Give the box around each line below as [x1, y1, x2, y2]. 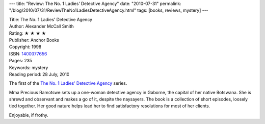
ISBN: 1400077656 [9, 50, 47, 56]
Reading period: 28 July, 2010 [9, 71, 70, 77]
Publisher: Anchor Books [9, 37, 59, 43]
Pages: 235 [9, 58, 32, 64]
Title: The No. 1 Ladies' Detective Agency [9, 16, 93, 22]
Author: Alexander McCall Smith [9, 24, 74, 29]
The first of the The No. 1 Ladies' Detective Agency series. [9, 80, 127, 86]
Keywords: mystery [9, 64, 49, 71]
